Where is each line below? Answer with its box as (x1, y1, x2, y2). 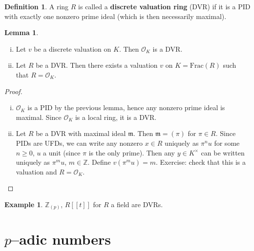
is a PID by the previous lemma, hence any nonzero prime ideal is (27, 102, 225, 113)
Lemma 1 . (4, 27, 39, 38)
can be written (201, 147, 245, 157)
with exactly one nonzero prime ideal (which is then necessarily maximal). (4, 11, 227, 21)
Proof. (4, 86, 22, 96)
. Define (87, 157, 111, 167)
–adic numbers (11, 229, 111, 249)
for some (214, 137, 240, 148)
